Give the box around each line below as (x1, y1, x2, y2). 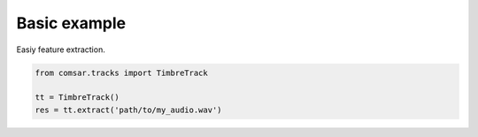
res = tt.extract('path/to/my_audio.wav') (35, 104, 222, 115)
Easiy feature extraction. (16, 44, 105, 55)
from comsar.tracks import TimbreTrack (35, 67, 208, 78)
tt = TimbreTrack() (35, 93, 119, 103)
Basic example (16, 13, 127, 33)
